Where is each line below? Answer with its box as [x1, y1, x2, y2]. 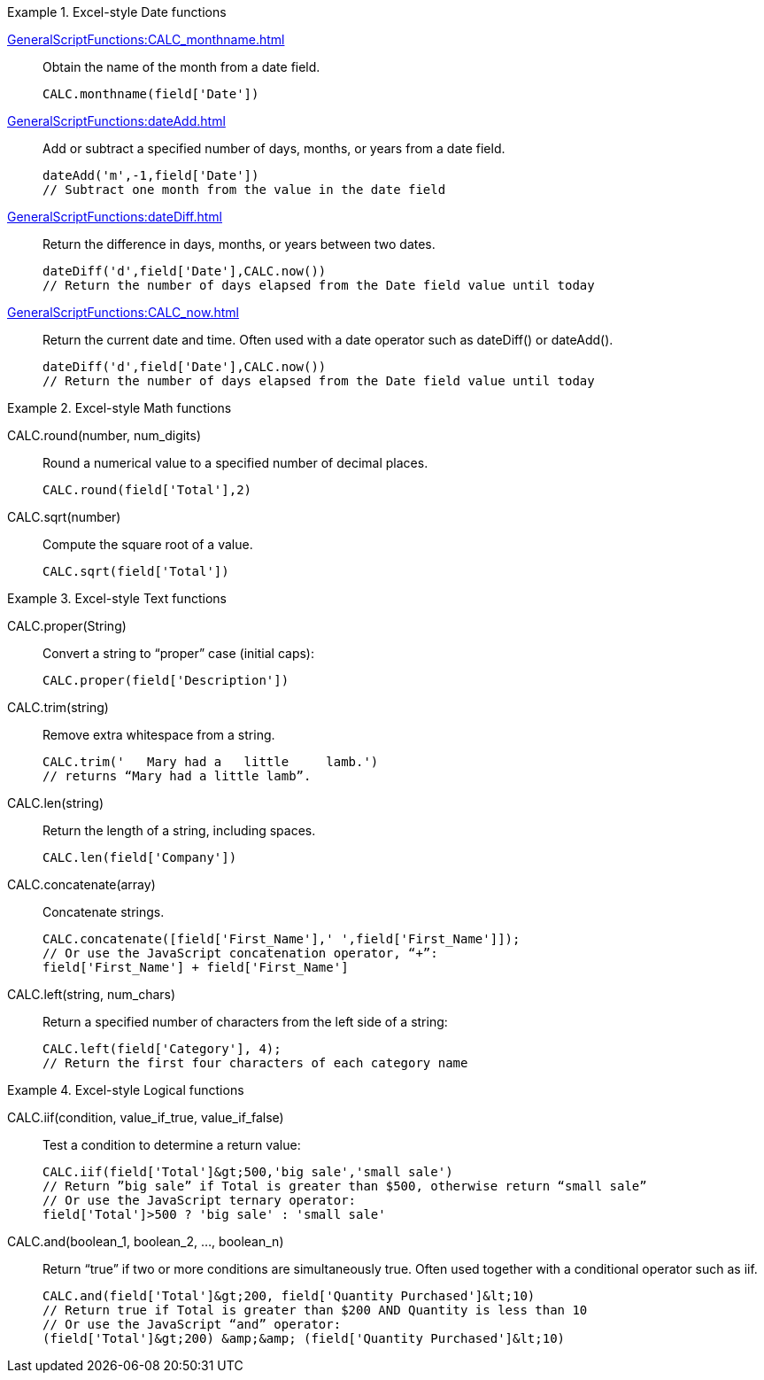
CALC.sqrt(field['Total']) [42, 564, 229, 578]
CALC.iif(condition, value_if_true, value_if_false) [7, 1110, 284, 1125]
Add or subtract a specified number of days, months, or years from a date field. [42, 141, 505, 156]
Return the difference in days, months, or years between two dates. [42, 236, 436, 252]
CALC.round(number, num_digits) [7, 428, 202, 443]
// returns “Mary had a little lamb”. [42, 769, 312, 783]
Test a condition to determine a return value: [42, 1137, 301, 1152]
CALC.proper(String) [7, 618, 127, 633]
